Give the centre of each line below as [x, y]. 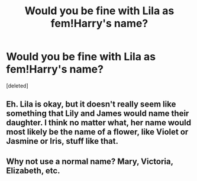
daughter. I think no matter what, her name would [98, 123]
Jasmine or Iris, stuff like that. [62, 141]
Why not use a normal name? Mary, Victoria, [90, 161]
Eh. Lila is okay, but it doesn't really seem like [91, 104]
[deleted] [17, 85]
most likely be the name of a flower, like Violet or [97, 132]
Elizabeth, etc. [33, 171]
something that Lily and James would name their [98, 114]
